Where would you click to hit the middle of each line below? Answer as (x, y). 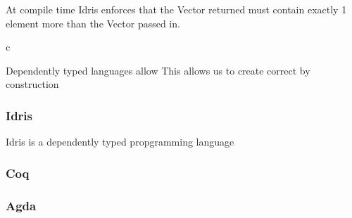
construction (32, 84)
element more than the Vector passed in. (93, 23)
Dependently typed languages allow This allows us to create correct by (158, 70)
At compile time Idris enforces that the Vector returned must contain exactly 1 (176, 9)
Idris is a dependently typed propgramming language (120, 142)
